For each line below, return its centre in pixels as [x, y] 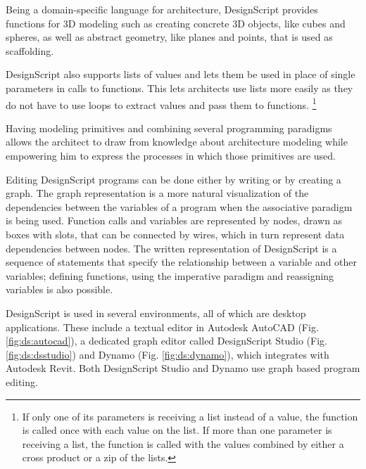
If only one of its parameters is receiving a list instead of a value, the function [190, 416]
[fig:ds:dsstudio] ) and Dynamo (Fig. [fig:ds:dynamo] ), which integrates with [168, 354]
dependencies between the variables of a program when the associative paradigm [179, 206]
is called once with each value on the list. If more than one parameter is [177, 430]
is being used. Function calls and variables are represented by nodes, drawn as [174, 220]
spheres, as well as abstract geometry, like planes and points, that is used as [169, 37]
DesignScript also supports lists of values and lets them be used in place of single [181, 74]
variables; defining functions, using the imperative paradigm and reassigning [170, 275]
